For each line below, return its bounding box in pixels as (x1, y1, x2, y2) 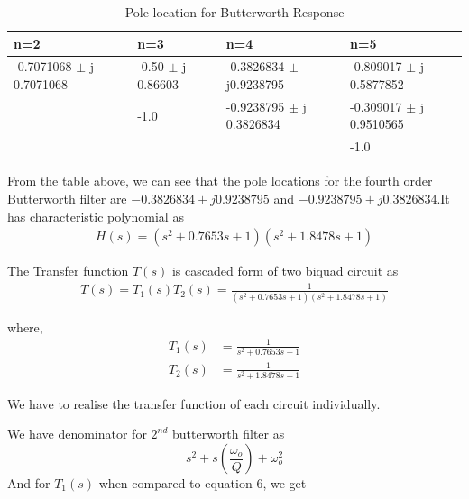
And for (7, 474, 51, 492)
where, (7, 317, 43, 336)
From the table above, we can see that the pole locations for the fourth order (7, 171, 433, 190)
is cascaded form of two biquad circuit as (171, 261, 399, 280)
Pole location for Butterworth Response (124, 3, 345, 21)
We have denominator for (7, 424, 147, 443)
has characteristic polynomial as (7, 206, 184, 225)
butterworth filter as (171, 424, 285, 443)
